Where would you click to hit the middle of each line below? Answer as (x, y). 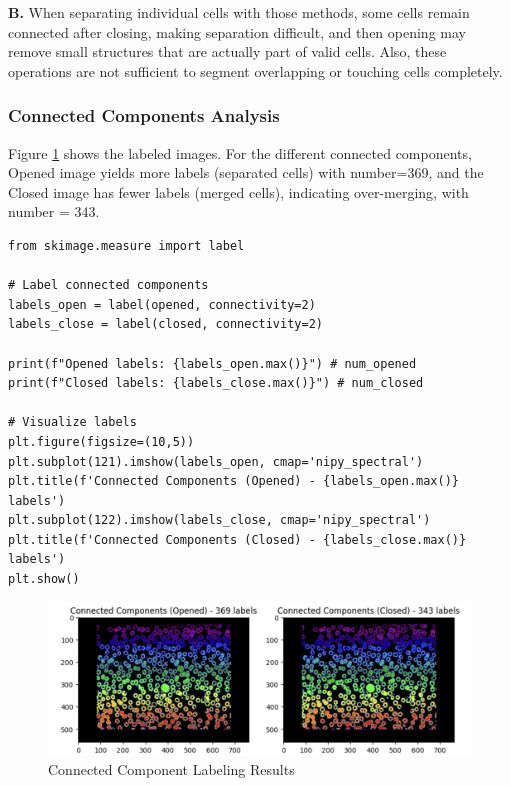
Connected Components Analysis (144, 115)
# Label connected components (108, 285)
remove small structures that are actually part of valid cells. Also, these (227, 51)
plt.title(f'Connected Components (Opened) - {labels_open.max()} (234, 481)
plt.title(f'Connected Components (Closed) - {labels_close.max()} (237, 539)
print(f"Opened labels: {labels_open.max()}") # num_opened (212, 363)
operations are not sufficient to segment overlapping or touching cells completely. (255, 70)
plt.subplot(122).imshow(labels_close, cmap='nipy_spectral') (219, 520)
